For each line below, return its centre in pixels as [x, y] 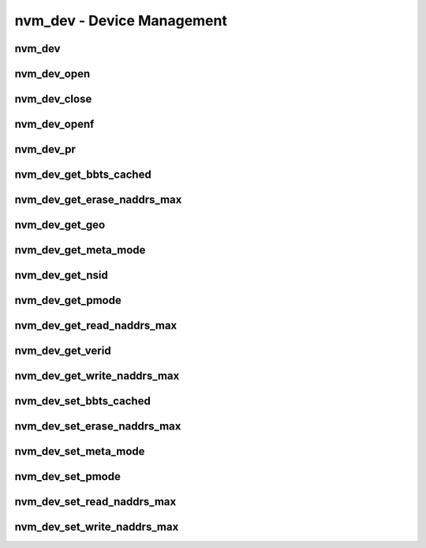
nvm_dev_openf [54, 124]
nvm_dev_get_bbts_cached [83, 175]
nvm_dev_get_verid [63, 351]
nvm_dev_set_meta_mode [80, 451]
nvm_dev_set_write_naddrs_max [97, 527]
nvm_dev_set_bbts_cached [83, 402]
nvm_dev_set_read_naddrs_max [95, 502]
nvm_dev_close [53, 99]
